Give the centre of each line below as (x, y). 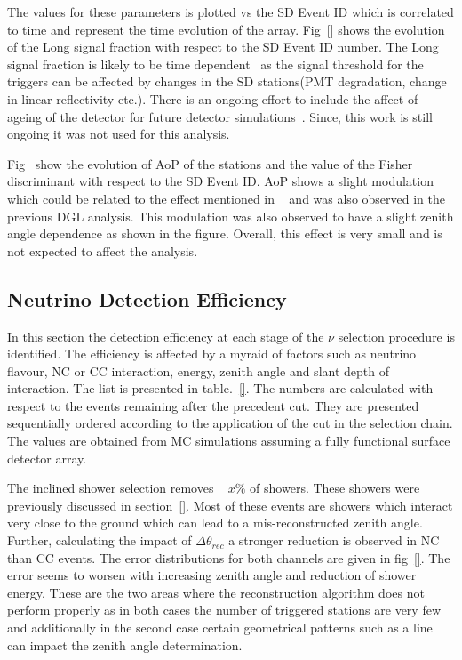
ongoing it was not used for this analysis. (119, 134)
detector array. (47, 458)
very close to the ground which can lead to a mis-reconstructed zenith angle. (215, 523)
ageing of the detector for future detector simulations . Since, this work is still (220, 116)
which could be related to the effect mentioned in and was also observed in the (226, 198)
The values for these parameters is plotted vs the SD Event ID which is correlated (231, 12)
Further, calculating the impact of (100, 540)
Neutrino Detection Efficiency (147, 298)
